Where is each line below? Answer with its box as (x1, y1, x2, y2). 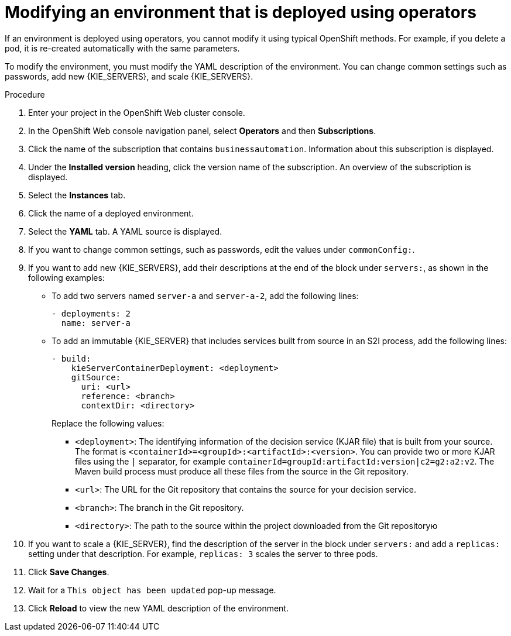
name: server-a (61, 318, 131, 328)
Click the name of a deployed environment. (28, 208, 194, 218)
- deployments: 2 (52, 308, 131, 318)
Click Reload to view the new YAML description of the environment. (28, 603, 289, 613)
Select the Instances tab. (28, 190, 126, 200)
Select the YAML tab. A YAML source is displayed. (28, 226, 222, 236)
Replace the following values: (52, 418, 164, 428)
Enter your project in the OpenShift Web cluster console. (28, 107, 245, 118)
